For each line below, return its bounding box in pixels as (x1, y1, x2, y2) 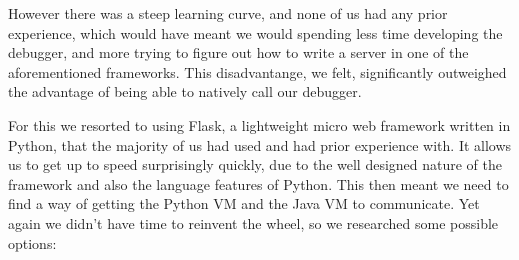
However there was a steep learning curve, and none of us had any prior (8, 3, 448, 23)
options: (8, 232, 57, 253)
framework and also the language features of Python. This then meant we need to (8, 173, 509, 194)
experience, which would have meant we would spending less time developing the (8, 22, 503, 43)
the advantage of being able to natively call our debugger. (8, 81, 362, 102)
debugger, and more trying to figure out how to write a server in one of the (8, 42, 469, 63)
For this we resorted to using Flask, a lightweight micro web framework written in (8, 114, 511, 135)
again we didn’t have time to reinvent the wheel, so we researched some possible (8, 212, 499, 233)
